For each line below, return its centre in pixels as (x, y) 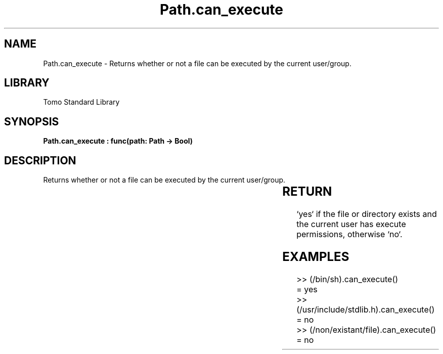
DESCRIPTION (40, 160)
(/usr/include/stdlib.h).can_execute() (366, 309)
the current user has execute (351, 224)
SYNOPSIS (32, 121)
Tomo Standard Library (81, 102)
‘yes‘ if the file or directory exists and (367, 214)
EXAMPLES (316, 256)
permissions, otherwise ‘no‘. (349, 234)
